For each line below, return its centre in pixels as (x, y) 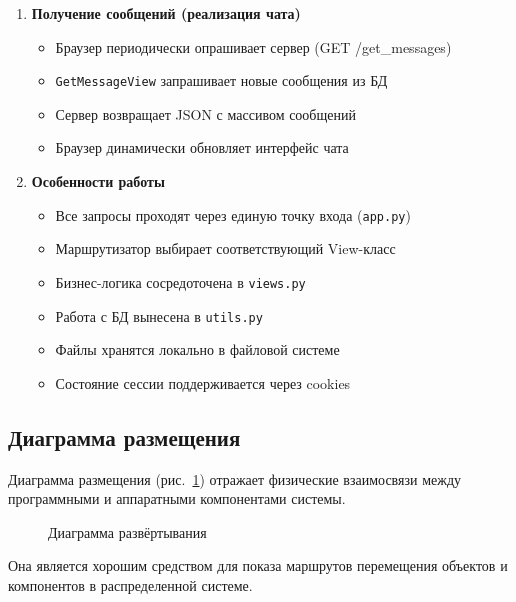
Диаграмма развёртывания (127, 531)
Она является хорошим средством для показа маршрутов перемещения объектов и (258, 565)
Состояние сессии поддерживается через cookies (203, 382)
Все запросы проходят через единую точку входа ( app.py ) (233, 214)
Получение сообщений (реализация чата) (166, 13)
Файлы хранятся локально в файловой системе (197, 349)
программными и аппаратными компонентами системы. (177, 498)
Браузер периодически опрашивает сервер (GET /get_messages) (253, 46)
